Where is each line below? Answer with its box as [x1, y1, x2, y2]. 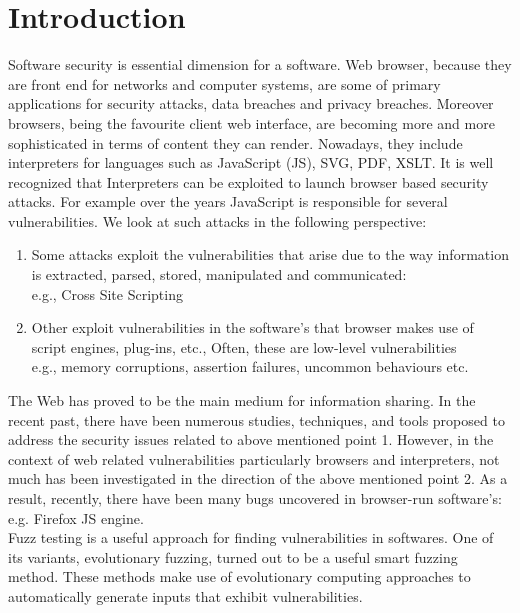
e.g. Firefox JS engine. [8, 507, 144, 528]
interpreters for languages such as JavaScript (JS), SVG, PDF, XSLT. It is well [8, 152, 494, 173]
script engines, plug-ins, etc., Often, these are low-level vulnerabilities [31, 336, 457, 357]
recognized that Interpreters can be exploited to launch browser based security [8, 171, 489, 192]
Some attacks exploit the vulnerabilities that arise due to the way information [31, 244, 509, 265]
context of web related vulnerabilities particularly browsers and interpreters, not [8, 448, 500, 469]
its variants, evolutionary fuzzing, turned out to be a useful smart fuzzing [8, 546, 458, 567]
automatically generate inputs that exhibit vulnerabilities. [8, 585, 363, 606]
